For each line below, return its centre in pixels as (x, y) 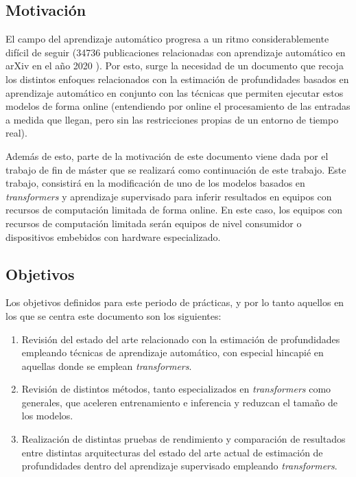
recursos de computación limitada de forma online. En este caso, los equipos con (174, 210)
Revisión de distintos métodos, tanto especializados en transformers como (176, 389)
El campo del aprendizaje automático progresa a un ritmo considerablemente (167, 39)
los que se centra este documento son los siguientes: (114, 315)
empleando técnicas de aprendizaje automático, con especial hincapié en (173, 352)
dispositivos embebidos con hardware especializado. (113, 236)
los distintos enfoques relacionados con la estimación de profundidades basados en (177, 79)
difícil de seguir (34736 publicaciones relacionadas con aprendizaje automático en (176, 52)
